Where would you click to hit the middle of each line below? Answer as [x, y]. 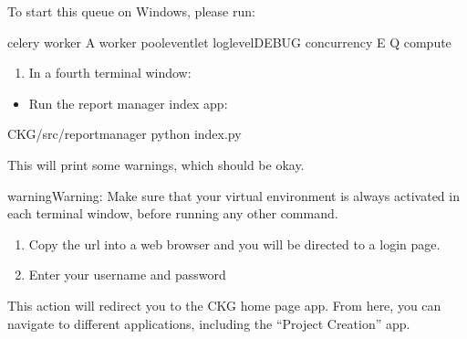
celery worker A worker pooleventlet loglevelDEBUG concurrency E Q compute [229, 42]
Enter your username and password [127, 275]
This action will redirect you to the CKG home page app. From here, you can [224, 305]
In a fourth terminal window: [110, 73]
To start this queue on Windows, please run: [131, 11]
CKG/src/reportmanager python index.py [125, 134]
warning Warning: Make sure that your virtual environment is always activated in [233, 195]
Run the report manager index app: [128, 103]
